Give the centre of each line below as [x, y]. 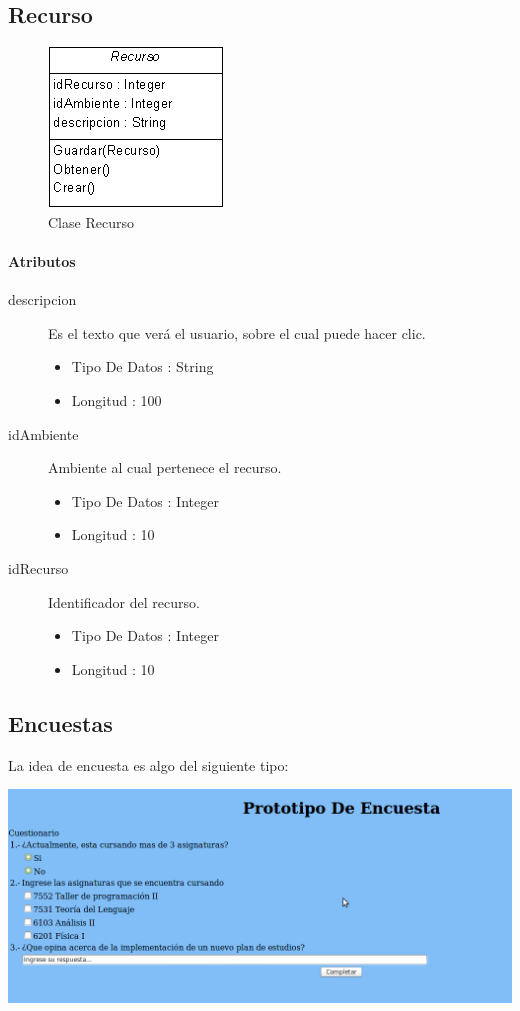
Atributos [42, 260]
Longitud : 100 [116, 399]
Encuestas [60, 722]
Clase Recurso [91, 221]
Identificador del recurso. [124, 601]
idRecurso [38, 567]
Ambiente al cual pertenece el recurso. [165, 467]
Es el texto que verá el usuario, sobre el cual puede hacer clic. [237, 332]
